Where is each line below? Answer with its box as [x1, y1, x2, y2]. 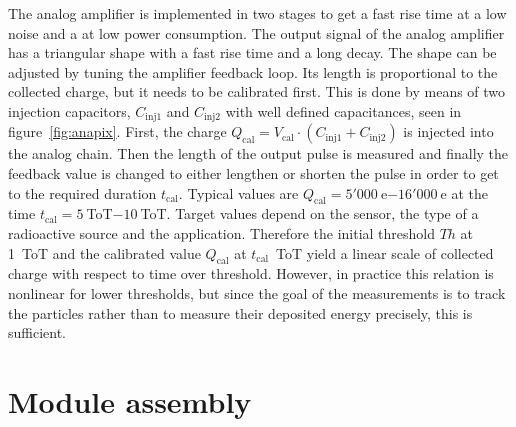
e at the [440, 182, 488, 203]
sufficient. [8, 322, 67, 343]
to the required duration [8, 182, 157, 203]
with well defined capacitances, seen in [225, 100, 462, 121]
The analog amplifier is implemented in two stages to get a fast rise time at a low [8, 3, 507, 23]
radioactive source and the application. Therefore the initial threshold [8, 223, 435, 243]
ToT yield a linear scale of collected [276, 242, 494, 263]
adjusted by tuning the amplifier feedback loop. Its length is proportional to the [8, 61, 498, 82]
